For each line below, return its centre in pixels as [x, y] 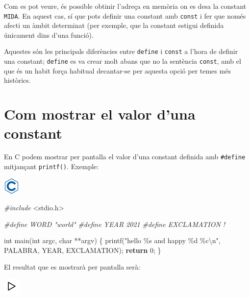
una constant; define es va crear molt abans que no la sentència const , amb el [123, 61]
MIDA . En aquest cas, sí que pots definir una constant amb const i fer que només [125, 15]
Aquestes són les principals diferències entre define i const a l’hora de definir [121, 51]
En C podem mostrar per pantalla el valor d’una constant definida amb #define [125, 157]
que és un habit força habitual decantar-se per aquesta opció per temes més [117, 70]
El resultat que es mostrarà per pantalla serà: [72, 266]
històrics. [17, 80]
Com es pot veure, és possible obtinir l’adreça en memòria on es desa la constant [125, 6]
